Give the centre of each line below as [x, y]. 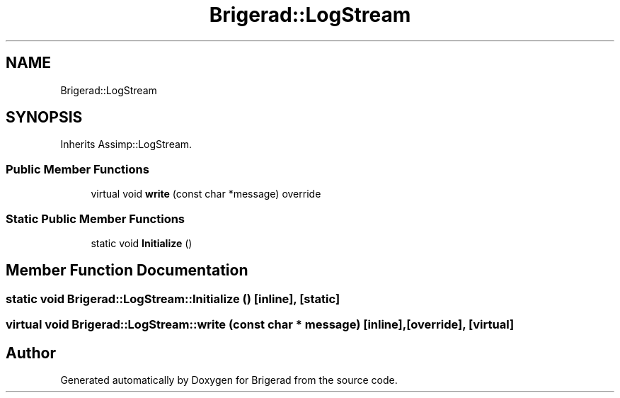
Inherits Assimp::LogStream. [126, 144]
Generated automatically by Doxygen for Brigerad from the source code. [229, 380]
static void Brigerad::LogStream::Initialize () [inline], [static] [173, 298]
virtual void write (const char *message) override [206, 194]
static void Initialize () [142, 243]
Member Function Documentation [127, 271]
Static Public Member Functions [96, 218]
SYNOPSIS [44, 118]
